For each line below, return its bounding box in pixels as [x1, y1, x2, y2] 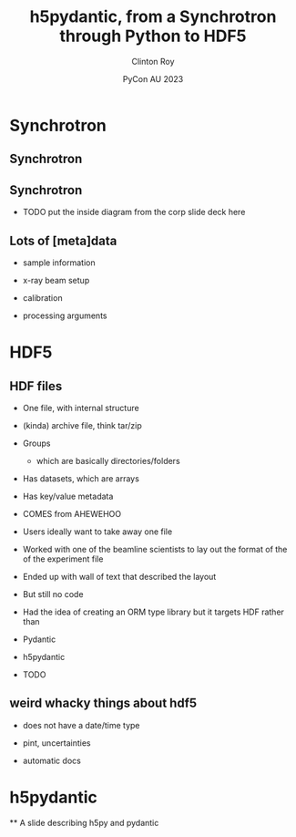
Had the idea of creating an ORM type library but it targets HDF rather [22, 606, 285, 617]
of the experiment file [22, 553, 104, 564]
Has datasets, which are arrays [22, 472, 139, 484]
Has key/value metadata [22, 491, 114, 501]
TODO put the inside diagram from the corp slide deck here [22, 207, 246, 218]
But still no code [22, 588, 84, 599]
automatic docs [22, 755, 82, 766]
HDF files [9, 378, 63, 394]
